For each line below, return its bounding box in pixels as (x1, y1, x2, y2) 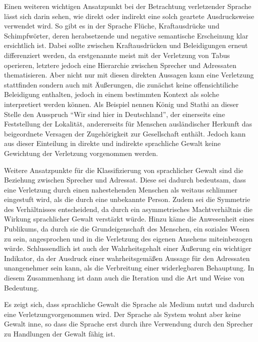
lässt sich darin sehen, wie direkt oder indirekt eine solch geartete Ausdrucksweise (4, 10, 254, 21)
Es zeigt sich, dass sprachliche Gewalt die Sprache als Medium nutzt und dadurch (4, 299, 254, 309)
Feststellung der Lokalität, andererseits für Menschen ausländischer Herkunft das (4, 118, 252, 129)
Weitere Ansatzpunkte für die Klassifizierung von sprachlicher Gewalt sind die (4, 164, 243, 175)
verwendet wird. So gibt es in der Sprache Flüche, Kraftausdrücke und (4, 20, 219, 31)
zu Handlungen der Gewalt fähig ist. (4, 328, 115, 338)
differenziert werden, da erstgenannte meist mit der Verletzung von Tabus (4, 49, 230, 60)
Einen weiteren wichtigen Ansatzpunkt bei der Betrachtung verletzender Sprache (4, 1, 251, 11)
